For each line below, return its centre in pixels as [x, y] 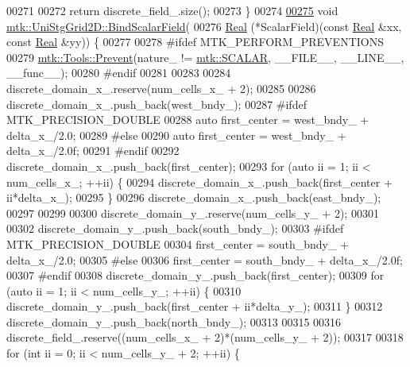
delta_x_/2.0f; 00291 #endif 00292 [93, 151]
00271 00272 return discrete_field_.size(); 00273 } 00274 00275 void [172, 10]
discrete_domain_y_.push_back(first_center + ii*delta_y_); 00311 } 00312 [195, 306]
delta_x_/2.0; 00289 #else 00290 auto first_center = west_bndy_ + [176, 135]
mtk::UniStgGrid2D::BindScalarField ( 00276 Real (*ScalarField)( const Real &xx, [204, 26]
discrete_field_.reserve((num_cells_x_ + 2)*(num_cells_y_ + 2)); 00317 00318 [205, 337]
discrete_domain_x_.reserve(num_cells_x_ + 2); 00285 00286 [161, 88]
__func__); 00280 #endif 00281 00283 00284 [119, 73]
